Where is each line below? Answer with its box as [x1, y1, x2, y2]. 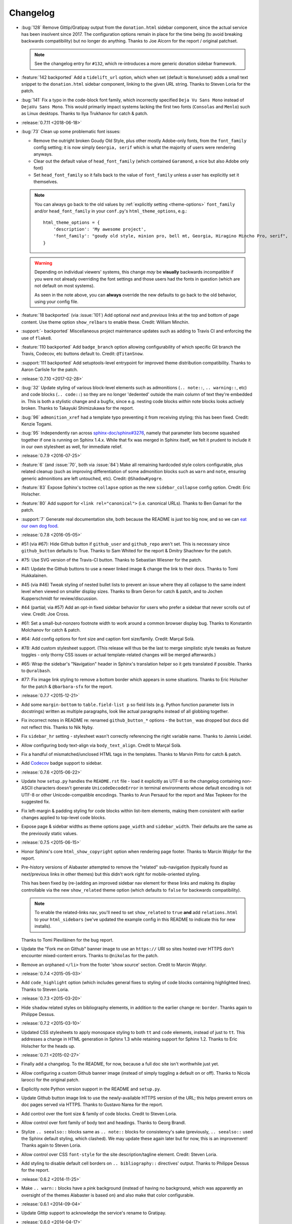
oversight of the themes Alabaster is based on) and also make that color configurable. [21, 1192, 195, 1198]
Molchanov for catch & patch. [21, 627, 81, 633]
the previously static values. [21, 830, 78, 836]
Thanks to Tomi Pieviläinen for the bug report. [21, 937, 113, 942]
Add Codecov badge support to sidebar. [21, 760, 103, 766]
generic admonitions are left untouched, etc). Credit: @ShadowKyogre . [21, 475, 163, 481]
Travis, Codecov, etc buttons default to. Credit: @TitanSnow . [21, 351, 144, 357]
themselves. [33, 179, 58, 185]
